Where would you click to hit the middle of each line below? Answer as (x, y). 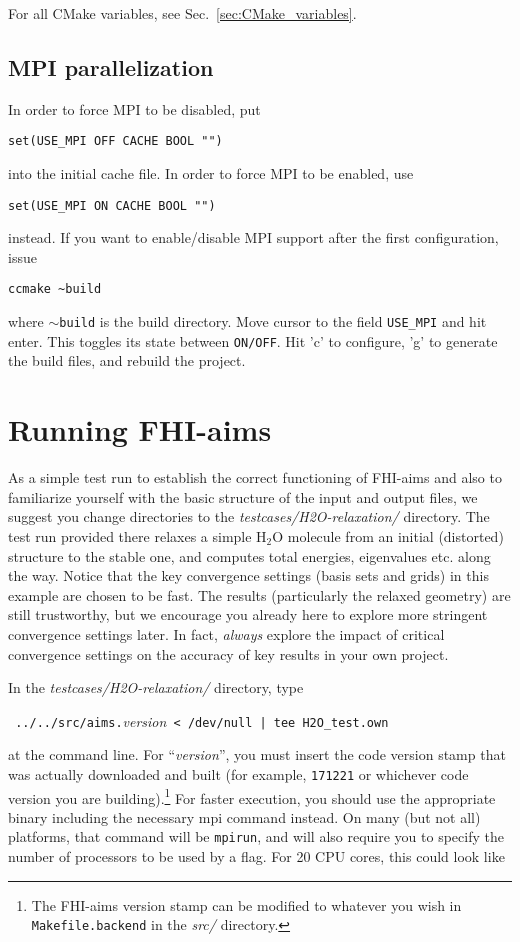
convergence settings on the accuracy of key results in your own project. (228, 653)
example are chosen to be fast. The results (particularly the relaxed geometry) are (259, 594)
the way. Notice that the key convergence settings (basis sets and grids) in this (248, 575)
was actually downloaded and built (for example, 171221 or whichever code (238, 773)
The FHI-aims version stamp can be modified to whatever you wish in (246, 904)
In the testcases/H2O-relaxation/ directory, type (156, 687)
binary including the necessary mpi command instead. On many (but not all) (244, 816)
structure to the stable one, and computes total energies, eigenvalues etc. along (249, 555)
